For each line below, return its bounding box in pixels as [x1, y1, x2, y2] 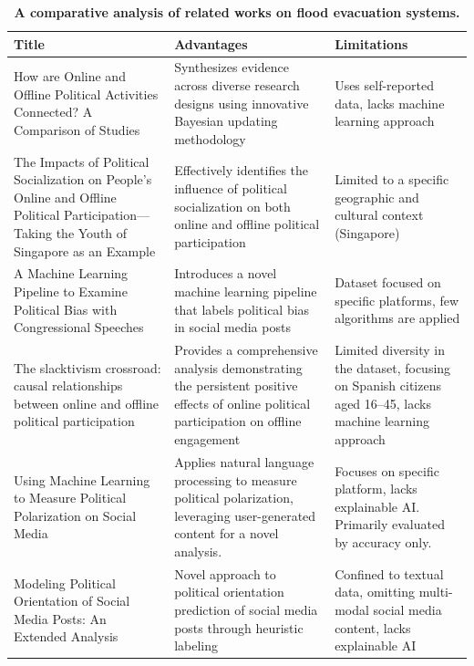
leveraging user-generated [174, 505, 316, 525]
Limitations [335, 34, 408, 53]
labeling [174, 636, 218, 655]
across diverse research [174, 76, 300, 95]
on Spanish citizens [335, 376, 441, 395]
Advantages [174, 34, 248, 53]
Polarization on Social [14, 505, 137, 525]
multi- [418, 582, 453, 601]
